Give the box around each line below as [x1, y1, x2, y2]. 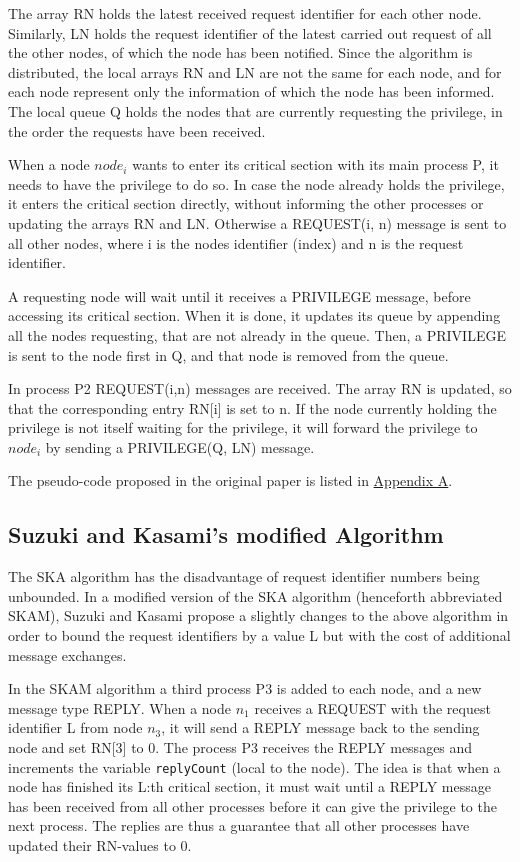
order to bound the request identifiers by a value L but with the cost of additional [8, 625, 511, 646]
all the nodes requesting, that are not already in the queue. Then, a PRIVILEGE [8, 324, 506, 345]
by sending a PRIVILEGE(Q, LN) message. [45, 436, 315, 457]
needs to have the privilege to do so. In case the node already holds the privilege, [8, 173, 505, 194]
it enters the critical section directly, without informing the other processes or [8, 193, 484, 214]
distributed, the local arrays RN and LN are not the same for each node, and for [8, 61, 502, 82]
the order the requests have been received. [8, 120, 266, 141]
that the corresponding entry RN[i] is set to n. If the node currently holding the [8, 397, 497, 418]
